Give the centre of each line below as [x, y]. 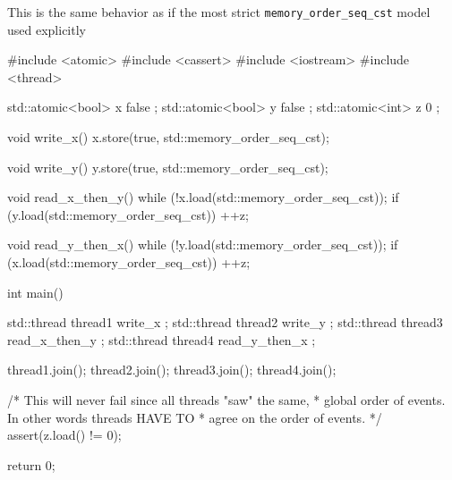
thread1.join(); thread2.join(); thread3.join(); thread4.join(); [172, 370]
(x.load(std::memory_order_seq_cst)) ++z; [129, 262]
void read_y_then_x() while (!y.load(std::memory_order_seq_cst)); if [203, 244]
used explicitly [47, 29]
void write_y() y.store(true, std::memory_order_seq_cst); [168, 167]
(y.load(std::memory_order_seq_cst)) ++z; [128, 214]
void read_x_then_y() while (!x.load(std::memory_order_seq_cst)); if [203, 197]
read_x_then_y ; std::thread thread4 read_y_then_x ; [162, 339]
